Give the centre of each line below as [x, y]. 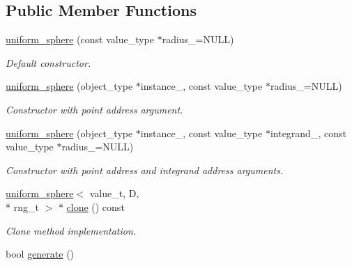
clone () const [95, 206]
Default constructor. [48, 62]
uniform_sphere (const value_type [80, 39]
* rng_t [22, 206]
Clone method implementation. [71, 230]
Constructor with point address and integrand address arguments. [145, 170]
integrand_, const [308, 133]
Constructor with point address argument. [94, 109]
